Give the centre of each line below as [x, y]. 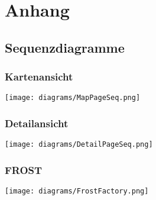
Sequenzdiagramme [65, 47]
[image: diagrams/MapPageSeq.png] [73, 98]
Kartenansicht [39, 77]
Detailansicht [37, 123]
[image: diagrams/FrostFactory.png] [77, 191]
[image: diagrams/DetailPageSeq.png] [79, 145]
